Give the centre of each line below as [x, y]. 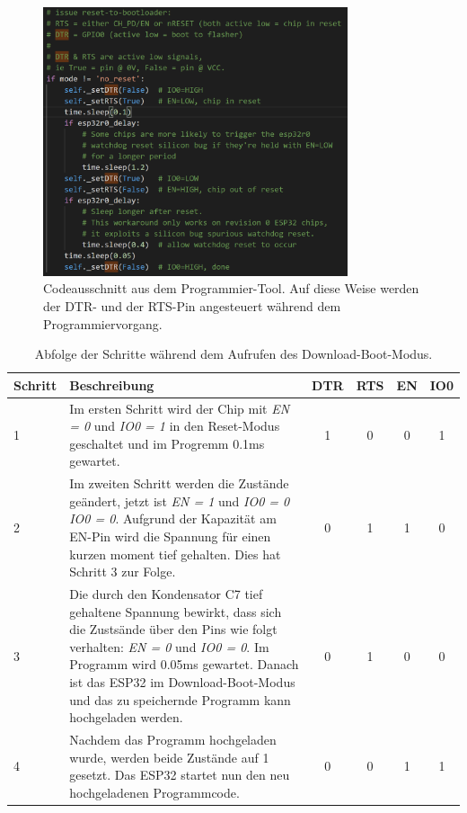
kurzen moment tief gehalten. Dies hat [175, 554]
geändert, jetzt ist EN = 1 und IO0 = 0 [180, 500]
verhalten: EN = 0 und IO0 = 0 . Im [169, 646]
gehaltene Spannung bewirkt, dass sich [176, 611]
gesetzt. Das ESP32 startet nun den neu [180, 775]
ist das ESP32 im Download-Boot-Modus [182, 681]
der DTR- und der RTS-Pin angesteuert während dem [192, 305]
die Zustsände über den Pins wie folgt [173, 629]
